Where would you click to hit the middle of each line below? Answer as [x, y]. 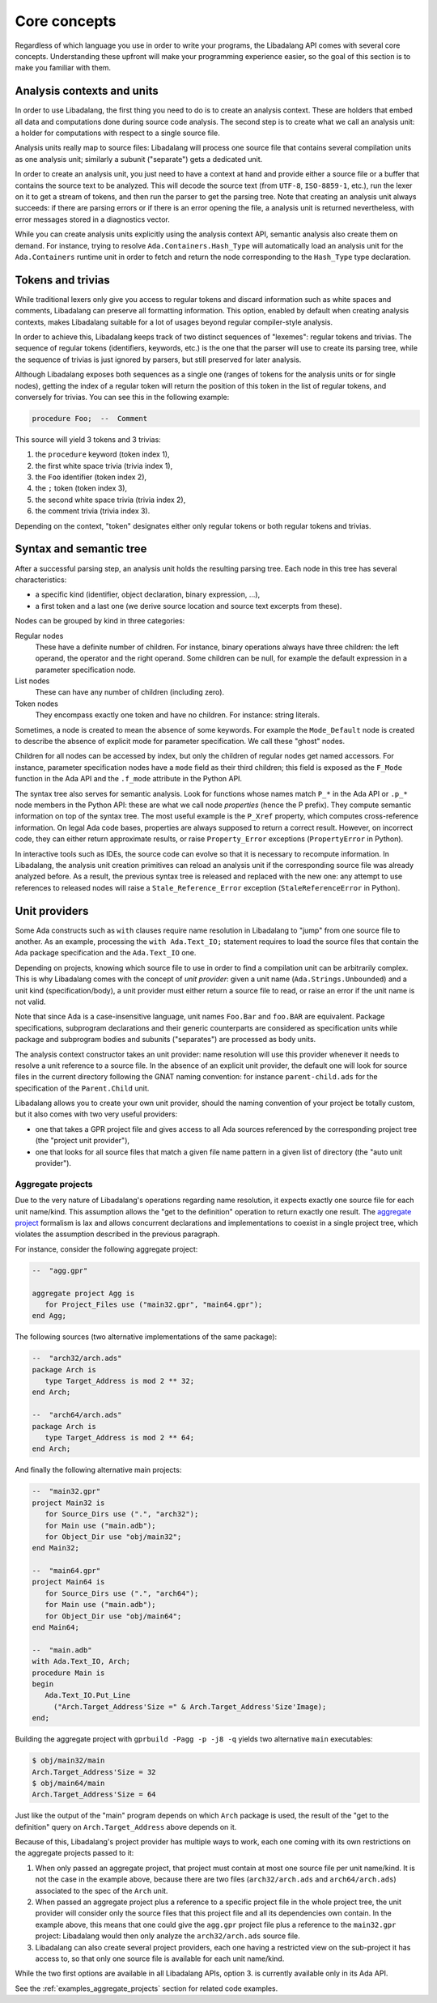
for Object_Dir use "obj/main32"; [113, 1537]
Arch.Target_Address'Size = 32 [94, 1772]
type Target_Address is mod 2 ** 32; [119, 1381]
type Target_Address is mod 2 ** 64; [119, 1437]
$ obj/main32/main [68, 1761]
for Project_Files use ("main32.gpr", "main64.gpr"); [154, 1304]
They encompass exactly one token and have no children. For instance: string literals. [178, 715]
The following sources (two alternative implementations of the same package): [146, 1337]
